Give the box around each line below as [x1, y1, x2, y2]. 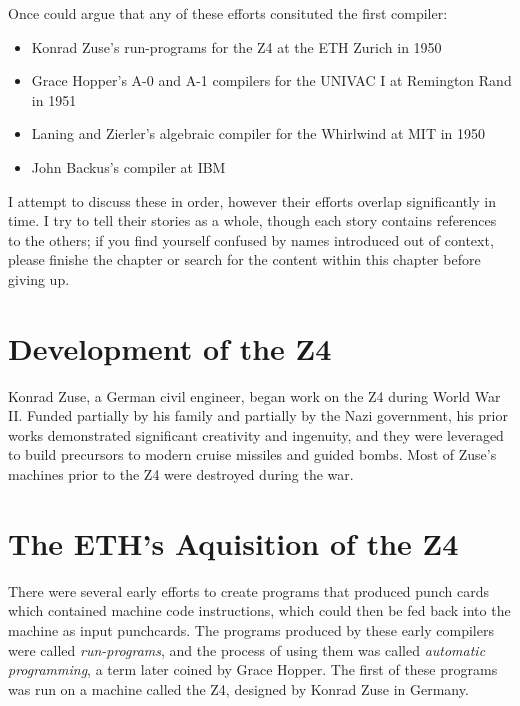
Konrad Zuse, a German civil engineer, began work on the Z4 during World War [8, 385, 501, 406]
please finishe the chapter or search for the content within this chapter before [8, 249, 481, 270]
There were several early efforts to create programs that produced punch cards [8, 580, 489, 601]
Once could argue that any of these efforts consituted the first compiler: [8, 3, 448, 23]
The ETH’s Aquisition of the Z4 [8, 522, 459, 563]
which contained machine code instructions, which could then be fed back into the [8, 600, 511, 621]
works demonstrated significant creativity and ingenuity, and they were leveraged [8, 424, 504, 445]
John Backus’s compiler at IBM [31, 156, 226, 177]
